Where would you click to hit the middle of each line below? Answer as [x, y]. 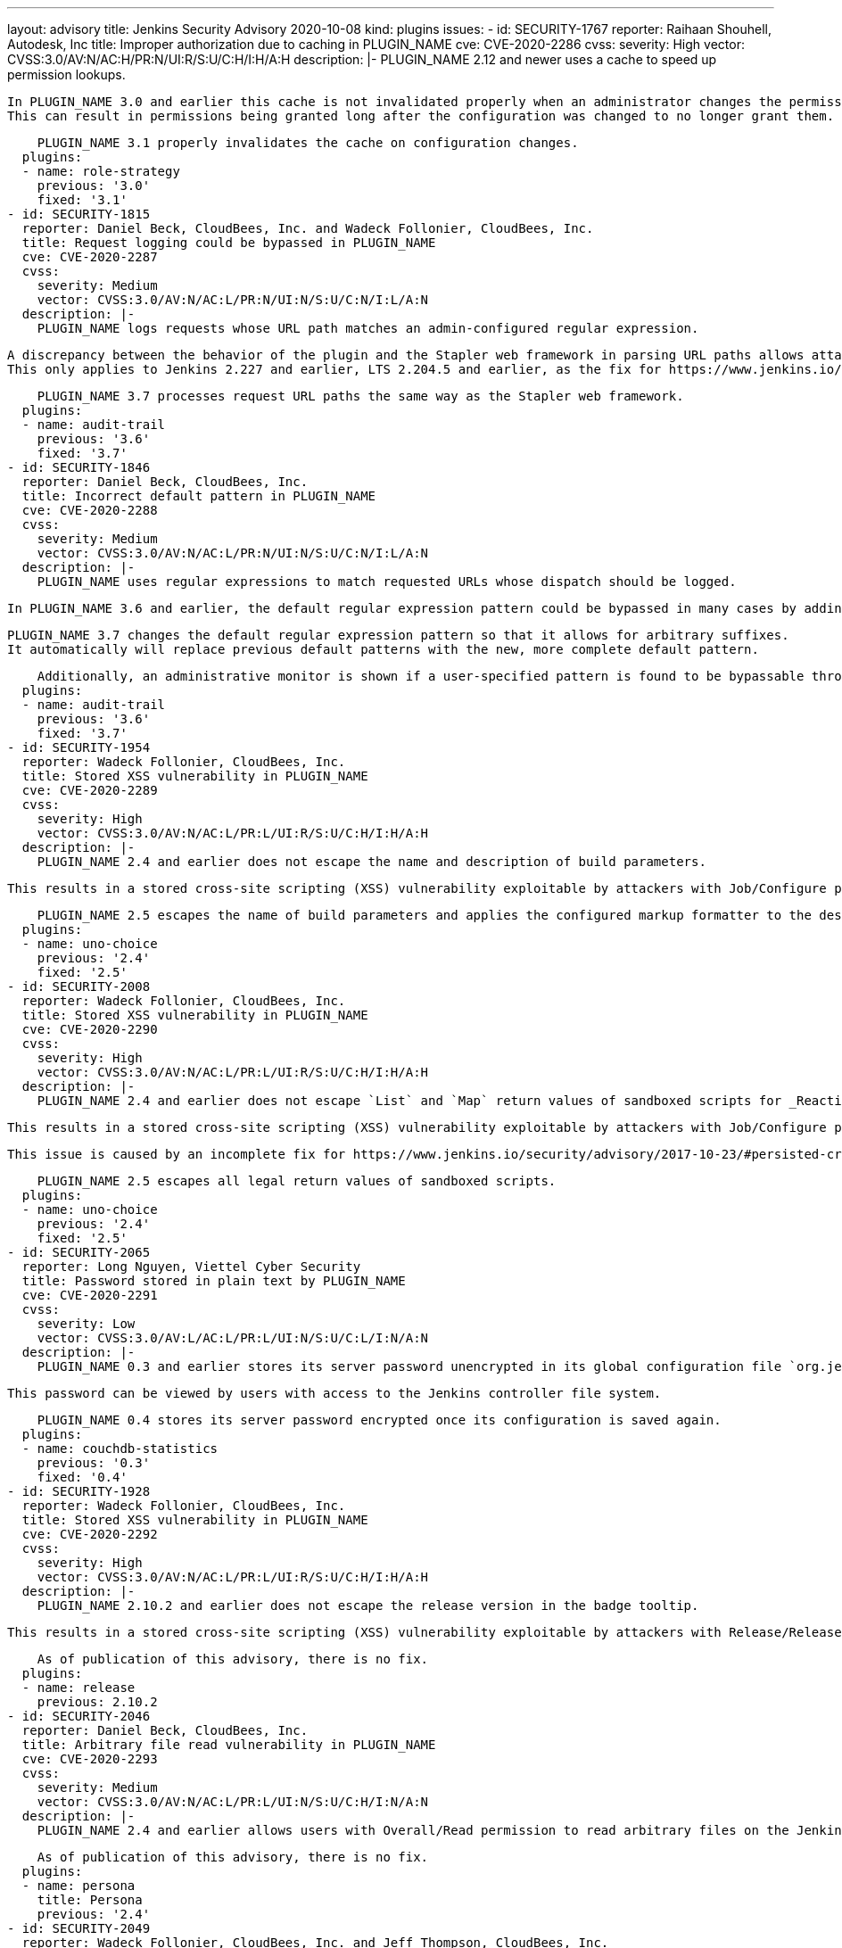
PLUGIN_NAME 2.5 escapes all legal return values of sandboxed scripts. [297, 1181]
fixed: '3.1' [82, 200]
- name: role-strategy [101, 171]
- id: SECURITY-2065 [79, 1252]
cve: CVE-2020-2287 [90, 257]
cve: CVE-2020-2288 [90, 510]
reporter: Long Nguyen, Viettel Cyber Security [191, 1267]
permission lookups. [66, 74]
